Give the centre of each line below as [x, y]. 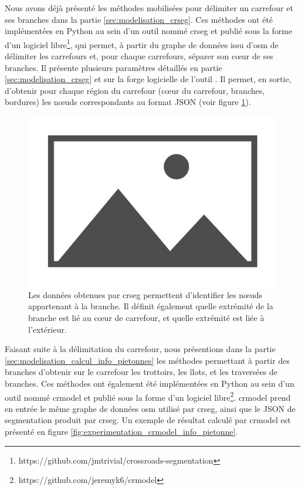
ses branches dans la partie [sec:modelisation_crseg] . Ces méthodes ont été [139, 19]
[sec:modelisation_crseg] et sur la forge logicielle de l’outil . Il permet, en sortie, [148, 79]
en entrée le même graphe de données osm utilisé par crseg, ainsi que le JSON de [150, 408]
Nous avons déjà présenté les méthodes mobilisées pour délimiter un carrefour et [149, 8]
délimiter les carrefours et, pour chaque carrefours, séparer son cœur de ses [139, 56]
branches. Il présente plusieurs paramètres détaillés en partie [113, 67]
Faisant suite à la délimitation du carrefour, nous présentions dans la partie [140, 349]
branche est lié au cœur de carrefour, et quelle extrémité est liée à [146, 317]
